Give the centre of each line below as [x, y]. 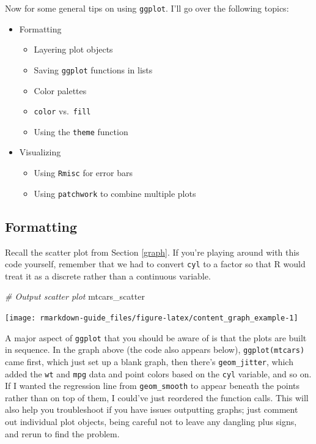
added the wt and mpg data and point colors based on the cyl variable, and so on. [158, 373]
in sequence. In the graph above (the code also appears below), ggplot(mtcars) [155, 350]
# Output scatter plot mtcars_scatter [75, 296]
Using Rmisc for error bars [83, 172]
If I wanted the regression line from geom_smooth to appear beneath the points [152, 386]
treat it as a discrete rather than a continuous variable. [108, 276]
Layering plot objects [73, 49]
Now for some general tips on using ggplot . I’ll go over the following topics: [147, 8]
